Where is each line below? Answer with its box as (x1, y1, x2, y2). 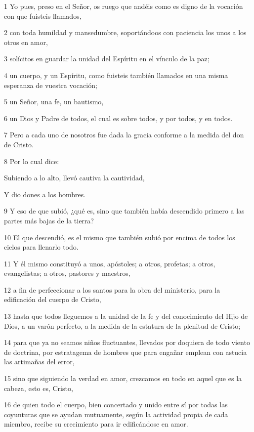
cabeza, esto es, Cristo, (4, 383, 73, 393)
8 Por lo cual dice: (4, 156, 59, 166)
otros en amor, (4, 37, 48, 47)
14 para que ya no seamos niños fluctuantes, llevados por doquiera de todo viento (4, 337, 250, 347)
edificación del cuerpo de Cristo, (4, 294, 101, 304)
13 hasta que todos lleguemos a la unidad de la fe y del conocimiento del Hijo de (4, 311, 248, 321)
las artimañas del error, (4, 356, 75, 367)
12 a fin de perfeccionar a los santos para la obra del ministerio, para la (4, 284, 220, 295)
